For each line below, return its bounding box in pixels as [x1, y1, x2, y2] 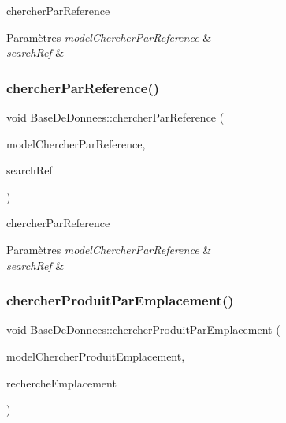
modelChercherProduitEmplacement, [6, 347, 185, 364]
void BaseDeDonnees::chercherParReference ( [6, 109, 225, 125]
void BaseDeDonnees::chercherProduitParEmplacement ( [6, 321, 280, 338]
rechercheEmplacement [6, 374, 117, 391]
